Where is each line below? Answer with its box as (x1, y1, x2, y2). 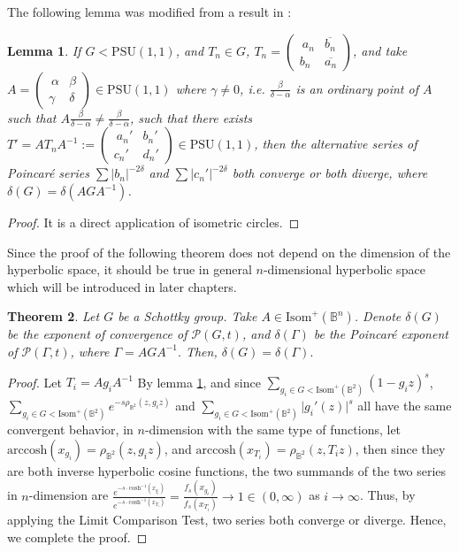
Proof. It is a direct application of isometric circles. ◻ (7, 213, 300, 232)
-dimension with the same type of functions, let (144, 420, 402, 439)
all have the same (357, 396, 452, 415)
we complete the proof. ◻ (7, 527, 148, 546)
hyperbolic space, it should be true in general (7, 260, 252, 279)
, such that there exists (130, 108, 253, 126)
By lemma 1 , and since (137, 372, 261, 391)
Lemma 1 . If (7, 41, 81, 59)
